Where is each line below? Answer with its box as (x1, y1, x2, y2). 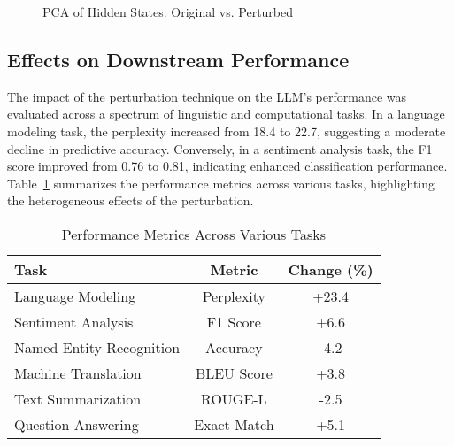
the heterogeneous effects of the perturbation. (7, 191, 254, 210)
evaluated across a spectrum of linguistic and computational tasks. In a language (7, 104, 445, 123)
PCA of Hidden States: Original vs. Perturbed (42, 3, 294, 20)
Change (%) (288, 258, 373, 280)
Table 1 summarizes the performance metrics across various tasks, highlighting (7, 173, 435, 192)
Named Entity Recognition (14, 336, 181, 358)
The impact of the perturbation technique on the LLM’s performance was (7, 87, 407, 105)
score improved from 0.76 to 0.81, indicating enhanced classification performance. (7, 157, 448, 175)
